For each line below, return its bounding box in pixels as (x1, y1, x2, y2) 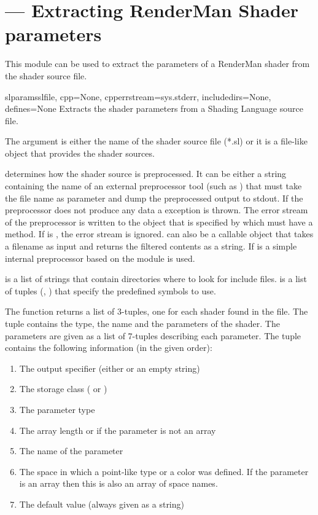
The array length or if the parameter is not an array (19, 423, 216, 436)
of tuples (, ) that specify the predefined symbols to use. (5, 284, 216, 297)
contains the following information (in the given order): (5, 341, 212, 354)
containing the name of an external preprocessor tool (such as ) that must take (5, 179, 302, 192)
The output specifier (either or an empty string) (19, 361, 200, 374)
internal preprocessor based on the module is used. (5, 251, 195, 264)
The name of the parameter (19, 444, 123, 457)
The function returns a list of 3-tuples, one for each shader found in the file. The (5, 305, 308, 318)
